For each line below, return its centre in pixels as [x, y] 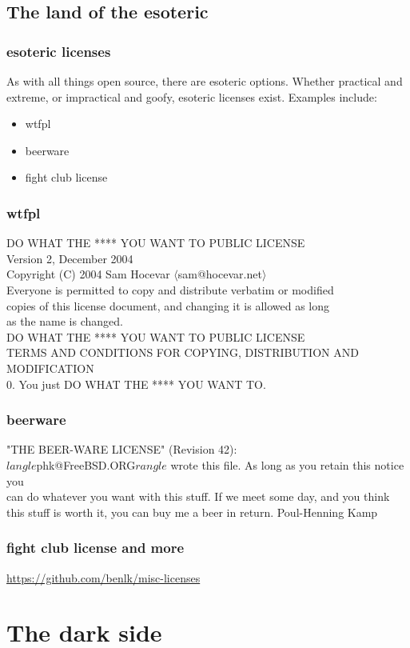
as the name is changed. [65, 321]
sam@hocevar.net [220, 274]
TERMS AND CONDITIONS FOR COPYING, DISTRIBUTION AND [183, 352]
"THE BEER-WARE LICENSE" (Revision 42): [122, 449]
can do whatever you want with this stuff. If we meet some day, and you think [198, 496]
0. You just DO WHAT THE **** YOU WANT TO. [136, 384]
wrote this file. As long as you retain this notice [287, 464]
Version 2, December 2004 [70, 258]
